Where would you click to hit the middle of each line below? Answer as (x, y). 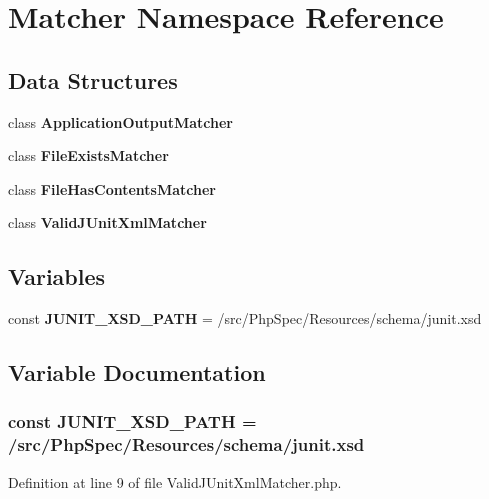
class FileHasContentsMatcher (112, 188)
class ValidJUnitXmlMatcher (107, 222)
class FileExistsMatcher (88, 155)
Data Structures (93, 79)
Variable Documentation (137, 372)
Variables (57, 276)
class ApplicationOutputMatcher (120, 121)
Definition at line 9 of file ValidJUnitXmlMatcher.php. (175, 481)
